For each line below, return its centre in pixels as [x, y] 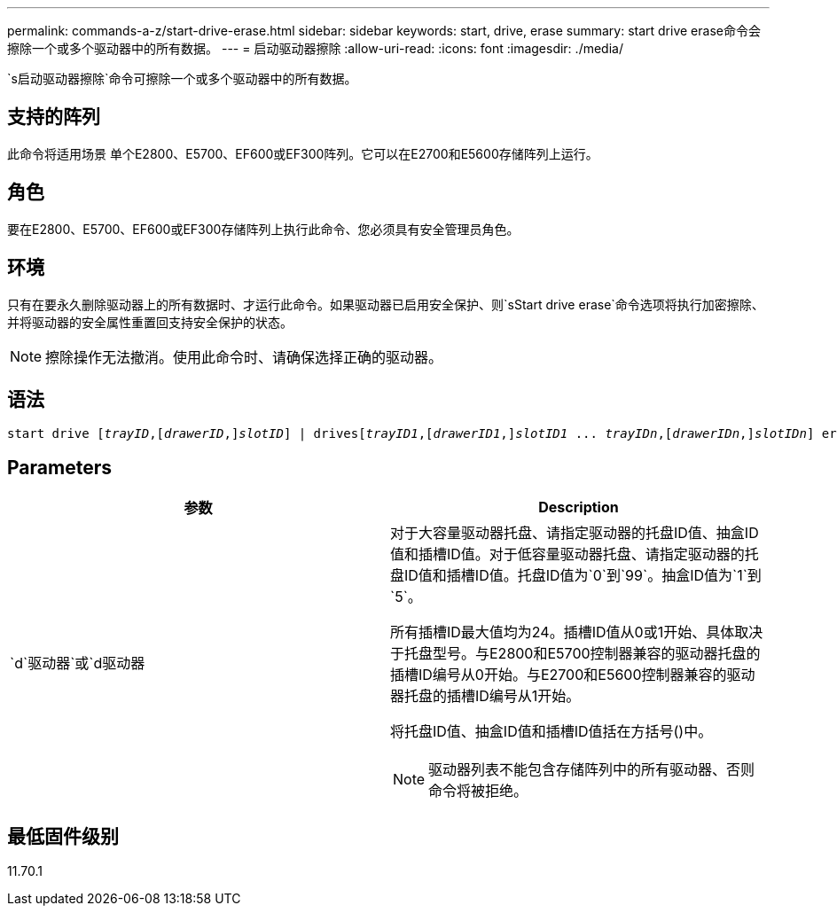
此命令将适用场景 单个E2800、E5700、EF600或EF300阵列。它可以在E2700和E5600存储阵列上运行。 [303, 153]
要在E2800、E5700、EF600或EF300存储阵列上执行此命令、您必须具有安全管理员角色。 [263, 229]
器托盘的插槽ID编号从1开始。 [485, 696]
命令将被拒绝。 [478, 791]
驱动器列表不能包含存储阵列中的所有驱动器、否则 [592, 770]
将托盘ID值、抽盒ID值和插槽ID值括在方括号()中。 [551, 732]
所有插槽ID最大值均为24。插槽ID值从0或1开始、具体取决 [577, 632]
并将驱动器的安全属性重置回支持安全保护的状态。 [150, 322]
